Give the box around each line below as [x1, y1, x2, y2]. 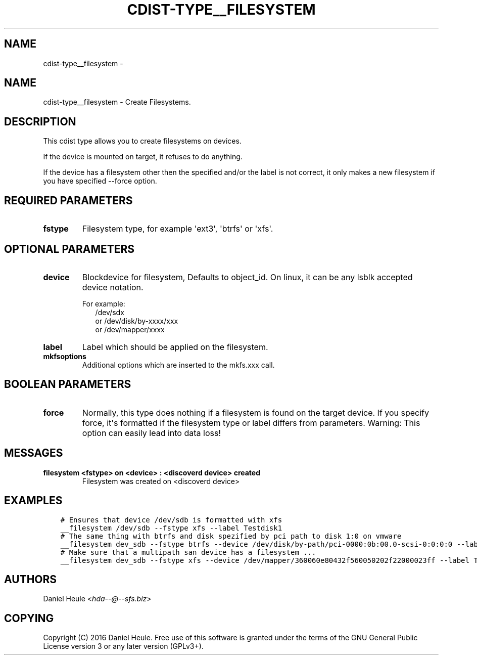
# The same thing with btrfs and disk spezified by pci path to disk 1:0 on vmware [60, 532, 402, 540]
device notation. [82, 282, 144, 292]
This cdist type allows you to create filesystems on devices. [43, 137, 242, 146]
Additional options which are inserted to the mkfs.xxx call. [82, 360, 275, 369]
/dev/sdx [95, 307, 124, 317]
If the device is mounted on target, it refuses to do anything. [43, 152, 243, 161]
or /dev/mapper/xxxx [95, 325, 165, 334]
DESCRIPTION [4, 115, 76, 128]
